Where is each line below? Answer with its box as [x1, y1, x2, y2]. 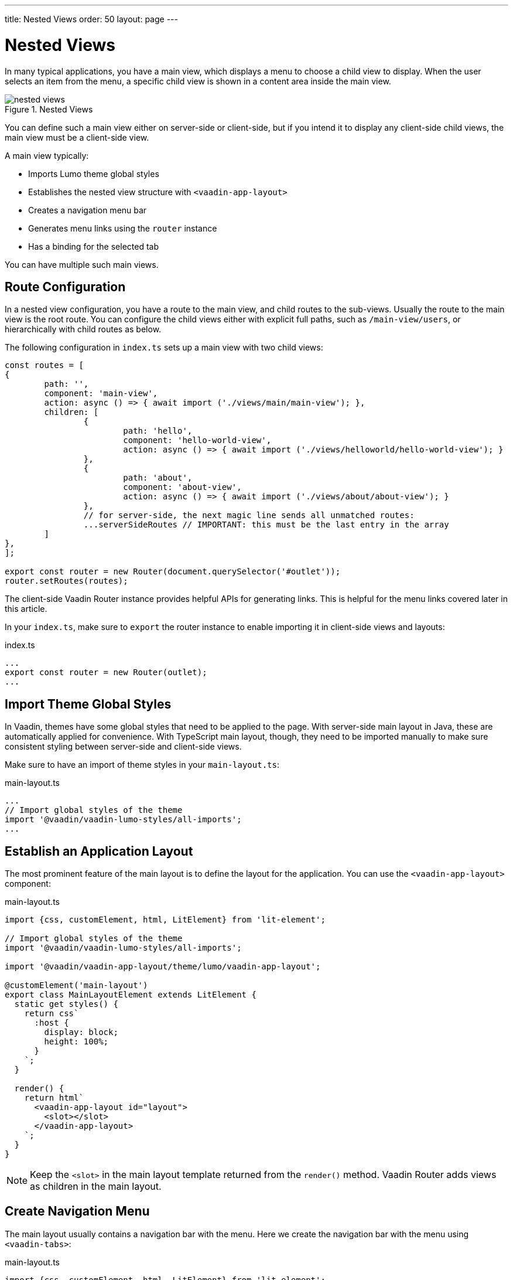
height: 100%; [44, 1037, 109, 1047]
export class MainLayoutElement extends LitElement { [5, 990, 256, 1000]
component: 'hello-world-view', [123, 435, 272, 445]
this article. [5, 604, 47, 614]
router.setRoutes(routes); [5, 576, 128, 586]
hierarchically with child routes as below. [5, 324, 162, 335]
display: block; [44, 1027, 118, 1037]
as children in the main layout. [30, 1180, 162, 1193]
